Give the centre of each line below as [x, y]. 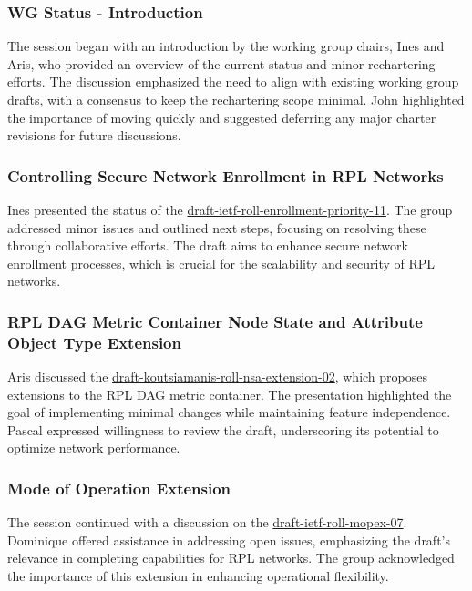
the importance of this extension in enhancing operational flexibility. [198, 576]
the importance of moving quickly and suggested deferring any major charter [222, 117]
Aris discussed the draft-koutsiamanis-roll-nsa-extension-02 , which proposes [217, 377]
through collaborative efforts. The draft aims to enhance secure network [208, 245]
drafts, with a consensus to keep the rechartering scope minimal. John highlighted [236, 99]
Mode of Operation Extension [119, 488]
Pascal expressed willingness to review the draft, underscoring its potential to [223, 429]
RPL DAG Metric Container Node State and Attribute [215, 321]
